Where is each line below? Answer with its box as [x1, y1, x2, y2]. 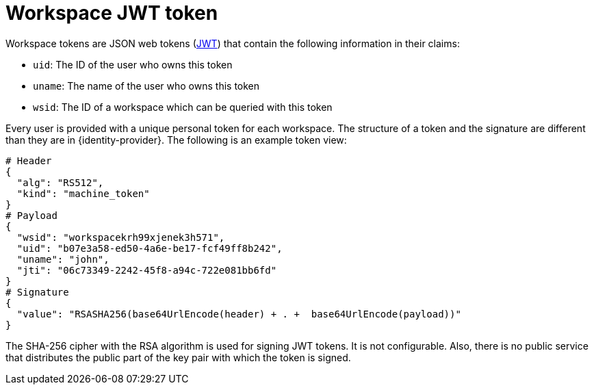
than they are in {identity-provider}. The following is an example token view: [5, 133, 347, 146]
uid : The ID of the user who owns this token [33, 58, 233, 70]
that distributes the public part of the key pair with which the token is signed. [5, 351, 351, 363]
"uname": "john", [16, 253, 109, 265]
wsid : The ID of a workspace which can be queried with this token [33, 101, 333, 113]
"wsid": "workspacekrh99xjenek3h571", [16, 231, 225, 243]
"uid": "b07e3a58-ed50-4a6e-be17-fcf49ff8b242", [16, 242, 283, 254]
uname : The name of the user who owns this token [33, 79, 260, 92]
